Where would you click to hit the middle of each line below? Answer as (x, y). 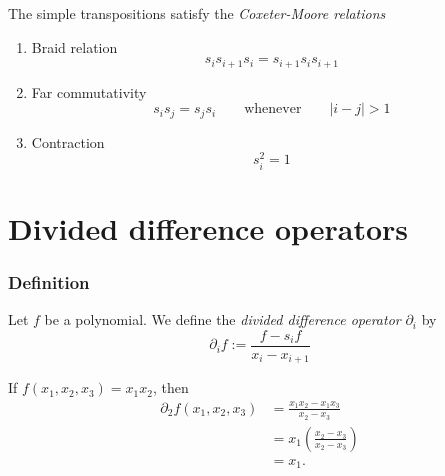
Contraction (68, 141)
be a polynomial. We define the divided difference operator (222, 319)
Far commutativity (89, 91)
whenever (273, 109)
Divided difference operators (208, 227)
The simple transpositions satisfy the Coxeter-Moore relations (197, 13)
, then (170, 387)
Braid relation (74, 46)
